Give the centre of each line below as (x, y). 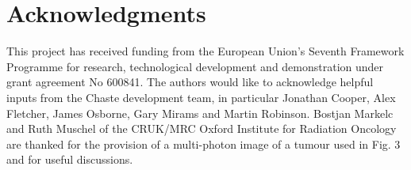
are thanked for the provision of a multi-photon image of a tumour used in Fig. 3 (204, 144)
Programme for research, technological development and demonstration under (195, 66)
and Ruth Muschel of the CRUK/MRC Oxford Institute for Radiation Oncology (202, 128)
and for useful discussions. (70, 159)
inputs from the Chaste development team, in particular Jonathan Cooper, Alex (201, 97)
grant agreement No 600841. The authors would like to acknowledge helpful (190, 82)
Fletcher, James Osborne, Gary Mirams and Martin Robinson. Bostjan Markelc (200, 113)
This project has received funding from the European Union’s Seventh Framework (205, 51)
